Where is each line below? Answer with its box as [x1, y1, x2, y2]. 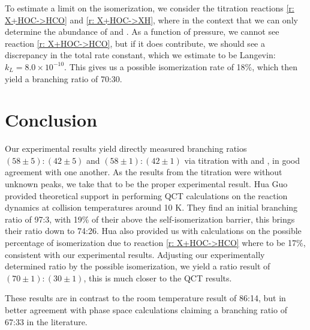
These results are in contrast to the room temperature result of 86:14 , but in [5, 292, 286, 304]
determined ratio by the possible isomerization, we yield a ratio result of [5, 260, 270, 272]
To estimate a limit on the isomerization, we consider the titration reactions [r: [5, 2, 294, 14]
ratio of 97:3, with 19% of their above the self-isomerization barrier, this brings [5, 212, 295, 225]
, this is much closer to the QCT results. [83, 271, 232, 284]
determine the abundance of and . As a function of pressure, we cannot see [5, 25, 279, 38]
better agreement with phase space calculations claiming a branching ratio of [5, 304, 287, 316]
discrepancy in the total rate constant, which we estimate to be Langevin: [5, 49, 276, 61]
